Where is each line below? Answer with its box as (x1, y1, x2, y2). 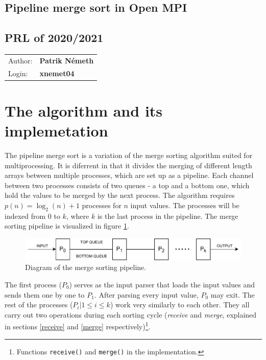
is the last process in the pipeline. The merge (97, 210, 238, 221)
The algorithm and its (5, 100, 163, 121)
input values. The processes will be (130, 199, 239, 210)
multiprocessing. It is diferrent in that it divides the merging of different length (5, 160, 252, 170)
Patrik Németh (39, 55, 94, 65)
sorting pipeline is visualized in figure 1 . (5, 220, 129, 231)
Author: (8, 55, 33, 65)
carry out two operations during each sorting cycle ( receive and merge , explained (5, 309, 257, 320)
